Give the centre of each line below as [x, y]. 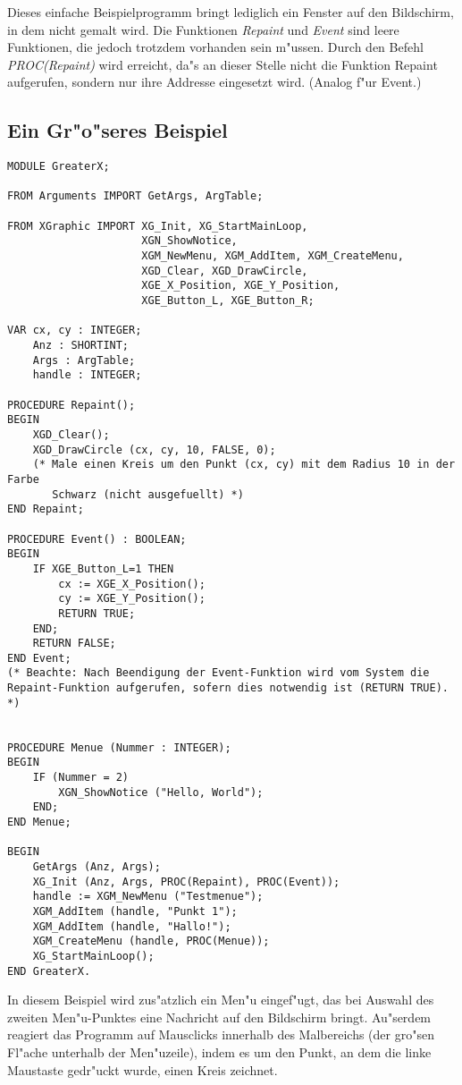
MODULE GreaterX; [59, 167]
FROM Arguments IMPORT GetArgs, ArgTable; [135, 196]
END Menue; [39, 822]
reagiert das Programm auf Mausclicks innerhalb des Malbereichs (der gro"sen [221, 1034]
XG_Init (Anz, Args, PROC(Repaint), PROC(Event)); [186, 882]
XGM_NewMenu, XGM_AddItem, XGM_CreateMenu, [273, 256]
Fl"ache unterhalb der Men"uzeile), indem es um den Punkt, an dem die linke [219, 1052]
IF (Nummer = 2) [81, 778]
